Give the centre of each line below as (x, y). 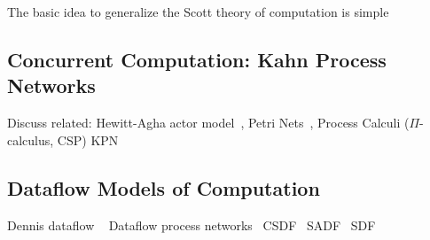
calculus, (31, 139)
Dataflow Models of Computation (164, 187)
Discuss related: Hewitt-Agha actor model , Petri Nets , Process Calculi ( (208, 123)
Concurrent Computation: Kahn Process (197, 59)
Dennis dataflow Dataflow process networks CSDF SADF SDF (192, 225)
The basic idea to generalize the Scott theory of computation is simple (198, 12)
